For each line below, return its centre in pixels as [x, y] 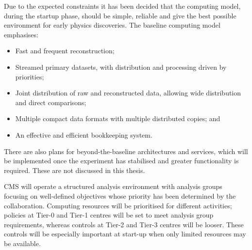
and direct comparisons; [51, 102]
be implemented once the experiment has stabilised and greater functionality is [121, 161]
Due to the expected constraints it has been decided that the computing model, [122, 6]
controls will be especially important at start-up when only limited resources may [125, 234]
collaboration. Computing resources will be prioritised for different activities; [118, 205]
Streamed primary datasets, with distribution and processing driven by [121, 67]
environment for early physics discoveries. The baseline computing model [112, 25]
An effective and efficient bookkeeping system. [84, 134]
